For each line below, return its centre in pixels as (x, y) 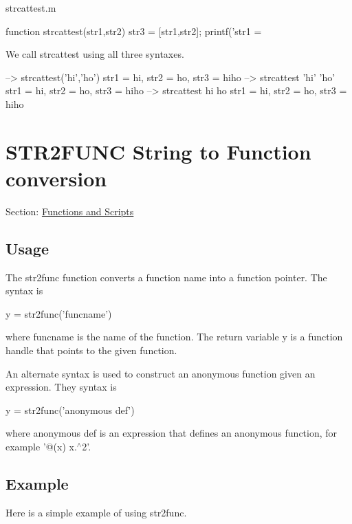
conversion (56, 178)
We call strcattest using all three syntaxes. (95, 54)
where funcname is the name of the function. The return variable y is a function (174, 337)
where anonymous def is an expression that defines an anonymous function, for (172, 433)
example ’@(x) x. (41, 447)
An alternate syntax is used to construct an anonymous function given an (161, 373)
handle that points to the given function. (91, 350)
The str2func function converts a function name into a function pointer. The (166, 277)
